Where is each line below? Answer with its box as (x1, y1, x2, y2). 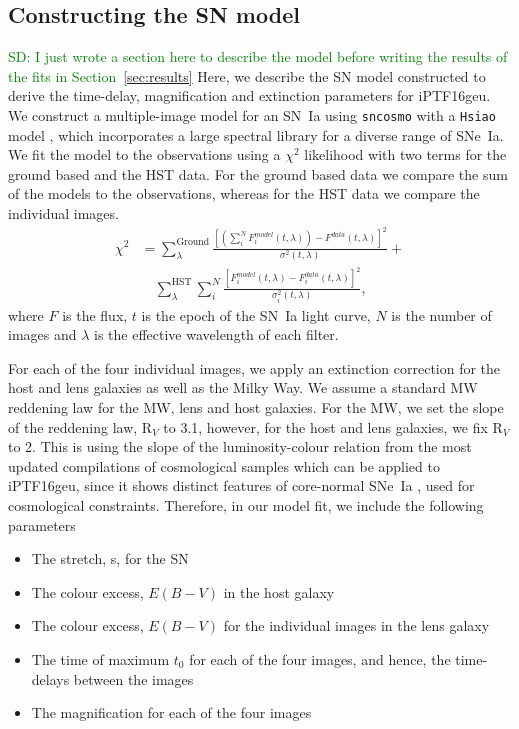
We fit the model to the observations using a (8, 144, 281, 165)
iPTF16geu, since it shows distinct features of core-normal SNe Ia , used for (8, 475, 475, 496)
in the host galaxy (223, 581, 335, 602)
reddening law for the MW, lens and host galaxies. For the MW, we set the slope (8, 396, 504, 417)
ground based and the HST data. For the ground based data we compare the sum (8, 163, 508, 184)
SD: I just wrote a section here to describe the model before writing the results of (8, 46, 508, 67)
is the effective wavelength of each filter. (94, 324, 339, 345)
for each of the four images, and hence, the (189, 648, 451, 669)
